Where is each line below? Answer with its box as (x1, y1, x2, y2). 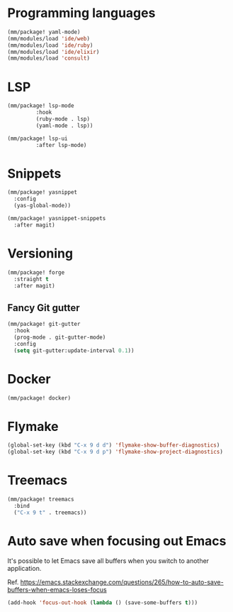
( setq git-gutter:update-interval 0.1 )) (13, 346, 135, 354)
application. (7, 564, 42, 572)
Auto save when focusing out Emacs (7, 532, 227, 549)
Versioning (7, 246, 73, 261)
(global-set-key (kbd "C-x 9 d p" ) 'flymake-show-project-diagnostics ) (7, 449, 223, 456)
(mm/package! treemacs (7, 496, 74, 503)
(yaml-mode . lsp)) (35, 122, 93, 129)
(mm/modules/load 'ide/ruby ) (7, 41, 93, 49)
